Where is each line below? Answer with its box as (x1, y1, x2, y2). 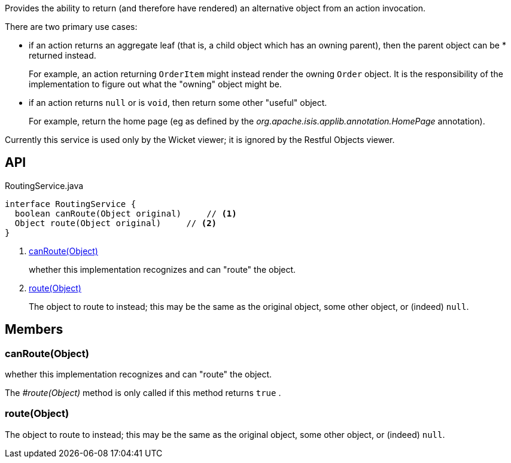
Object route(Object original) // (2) (14, 218, 217, 228)
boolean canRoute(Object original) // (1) (14, 208, 237, 218)
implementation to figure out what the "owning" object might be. (29, 79, 282, 89)
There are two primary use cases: (5, 22, 138, 32)
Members (5, 322, 63, 337)
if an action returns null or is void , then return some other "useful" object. (29, 98, 327, 108)
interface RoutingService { (5, 199, 136, 209)
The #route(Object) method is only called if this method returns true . (5, 388, 281, 398)
